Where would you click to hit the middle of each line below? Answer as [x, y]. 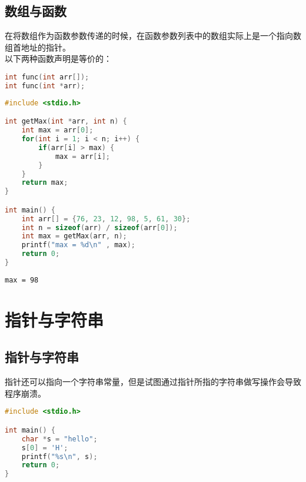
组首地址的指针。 [38, 47]
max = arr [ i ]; [83, 156]
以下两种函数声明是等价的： [58, 59]
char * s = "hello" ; [59, 439]
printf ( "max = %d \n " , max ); [79, 245]
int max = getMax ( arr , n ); [74, 236]
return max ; [45, 183]
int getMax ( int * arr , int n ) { [66, 122]
